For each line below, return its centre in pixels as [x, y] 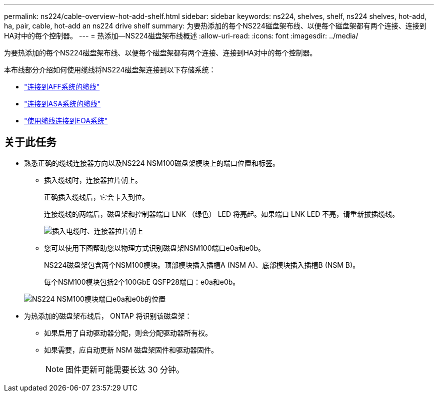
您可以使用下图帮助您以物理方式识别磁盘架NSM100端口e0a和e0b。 [154, 248]
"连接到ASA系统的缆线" [62, 104]
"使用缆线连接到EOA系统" [66, 121]
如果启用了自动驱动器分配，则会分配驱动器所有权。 [128, 333]
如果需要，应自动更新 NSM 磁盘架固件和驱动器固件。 [131, 350]
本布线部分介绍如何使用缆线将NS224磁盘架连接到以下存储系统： [110, 70]
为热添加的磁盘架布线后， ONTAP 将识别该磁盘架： [108, 316]
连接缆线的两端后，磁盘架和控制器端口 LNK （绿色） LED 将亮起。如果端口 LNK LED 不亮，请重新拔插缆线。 [222, 214]
